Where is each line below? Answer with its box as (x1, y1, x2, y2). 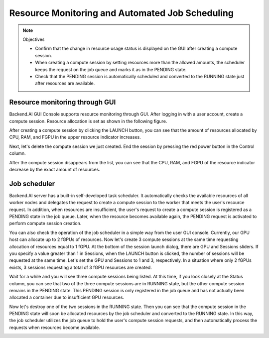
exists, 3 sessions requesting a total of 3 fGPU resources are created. (9, 264, 152, 270)
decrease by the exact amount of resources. (9, 166, 101, 172)
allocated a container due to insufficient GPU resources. (9, 294, 125, 301)
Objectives (22, 36, 45, 42)
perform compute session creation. (9, 221, 82, 226)
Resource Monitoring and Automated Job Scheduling (9, 7, 234, 18)
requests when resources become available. (9, 324, 100, 331)
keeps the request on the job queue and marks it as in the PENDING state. (35, 66, 187, 72)
